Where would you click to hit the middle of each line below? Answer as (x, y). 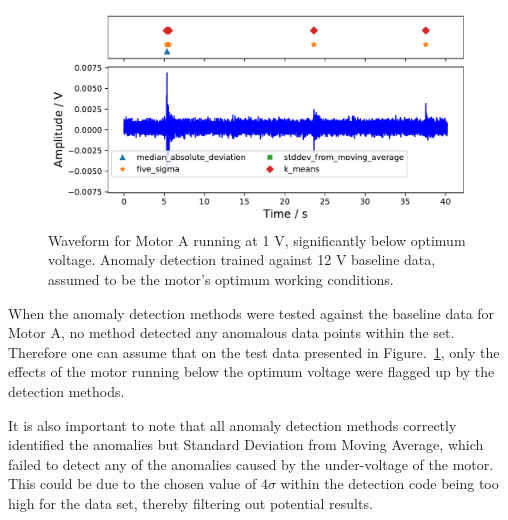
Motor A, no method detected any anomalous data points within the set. (231, 332)
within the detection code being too (389, 483)
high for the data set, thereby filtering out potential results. (190, 502)
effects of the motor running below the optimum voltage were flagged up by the (251, 371)
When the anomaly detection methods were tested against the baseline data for (251, 312)
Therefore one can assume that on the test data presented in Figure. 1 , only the (254, 351)
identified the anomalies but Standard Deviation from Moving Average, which (246, 444)
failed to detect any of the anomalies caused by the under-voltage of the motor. (251, 463)
